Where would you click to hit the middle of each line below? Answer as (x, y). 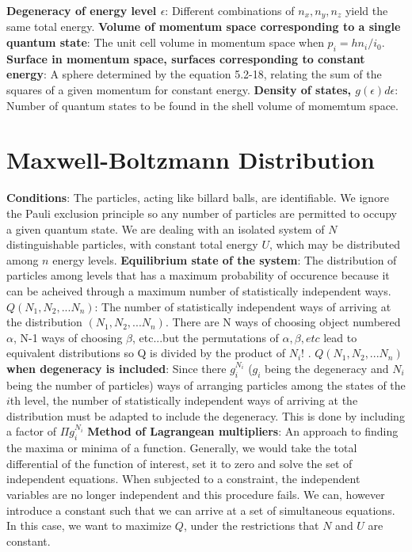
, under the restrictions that (251, 525)
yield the (366, 10)
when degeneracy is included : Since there (116, 368)
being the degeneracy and (327, 368)
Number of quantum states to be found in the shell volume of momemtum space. (202, 105)
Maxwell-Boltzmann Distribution (191, 160)
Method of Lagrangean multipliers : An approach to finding (243, 431)
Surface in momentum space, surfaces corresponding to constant (186, 58)
